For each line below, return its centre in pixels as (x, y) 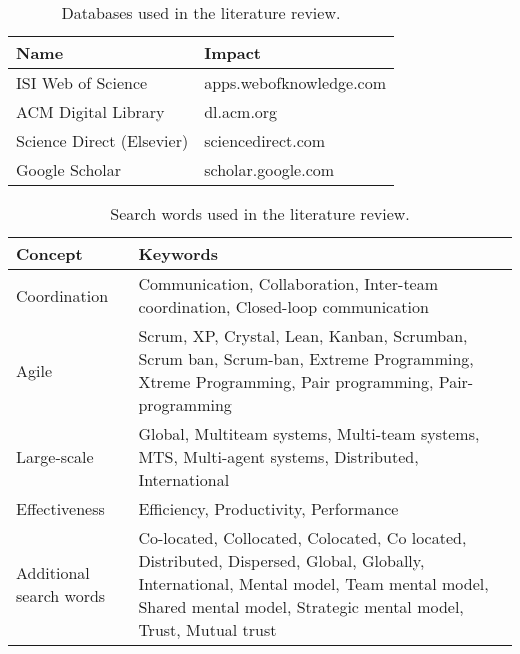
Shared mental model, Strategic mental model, (301, 606)
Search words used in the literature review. (260, 213)
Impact (232, 52)
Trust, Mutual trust (207, 629)
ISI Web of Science (82, 82)
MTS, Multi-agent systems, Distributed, (278, 456)
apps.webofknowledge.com (295, 82)
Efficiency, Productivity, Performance (268, 508)
